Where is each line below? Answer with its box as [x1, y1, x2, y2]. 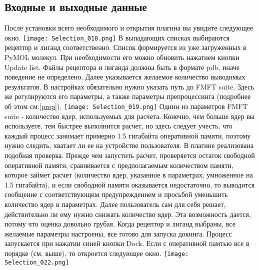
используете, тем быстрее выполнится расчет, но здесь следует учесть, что [4, 120, 232, 131]
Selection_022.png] [4, 258, 69, 266]
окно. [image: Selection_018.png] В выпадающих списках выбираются [4, 32, 230, 42]
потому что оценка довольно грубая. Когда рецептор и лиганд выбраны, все [4, 218, 235, 229]
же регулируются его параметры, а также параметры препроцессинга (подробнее [4, 91, 251, 101]
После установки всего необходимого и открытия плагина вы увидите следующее [4, 22, 253, 33]
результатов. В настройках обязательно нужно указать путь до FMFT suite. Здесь [4, 81, 254, 91]
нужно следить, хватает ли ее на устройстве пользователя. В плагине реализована [4, 140, 254, 150]
